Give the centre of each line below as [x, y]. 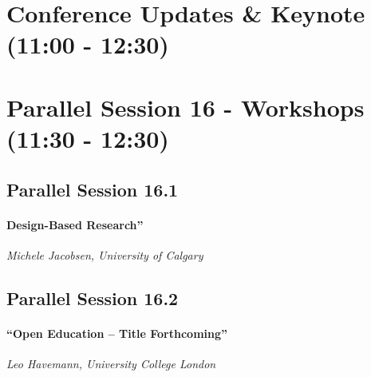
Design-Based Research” [75, 224]
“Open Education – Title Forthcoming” [117, 333]
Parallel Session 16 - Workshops [185, 107]
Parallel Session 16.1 [93, 189]
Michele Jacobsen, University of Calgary [105, 254]
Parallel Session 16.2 [93, 298]
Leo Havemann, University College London [111, 363]
